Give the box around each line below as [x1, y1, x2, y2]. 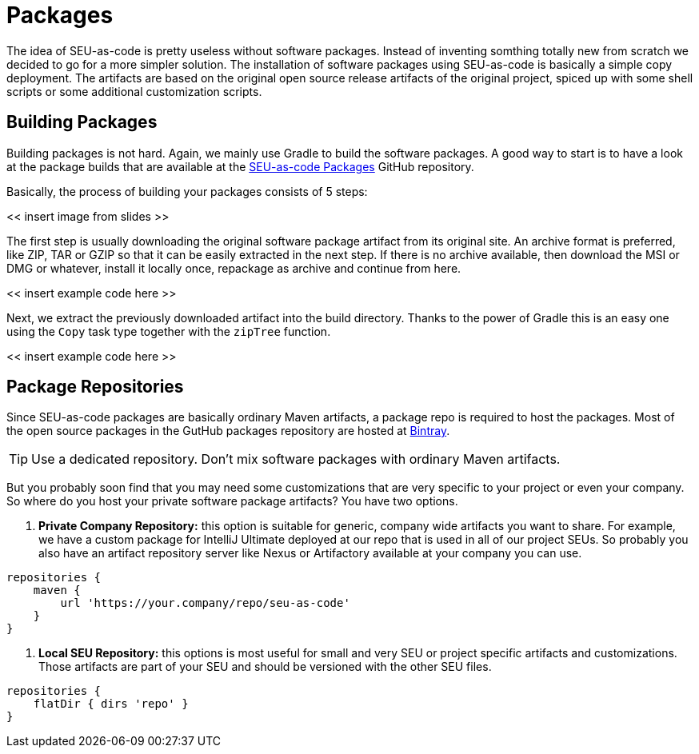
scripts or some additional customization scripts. [6, 84, 262, 98]
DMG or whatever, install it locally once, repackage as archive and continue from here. [6, 261, 461, 275]
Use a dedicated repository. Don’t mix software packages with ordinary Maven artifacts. [31, 451, 561, 468]
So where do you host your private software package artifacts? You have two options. [6, 494, 458, 509]
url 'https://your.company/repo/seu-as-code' [60, 596, 350, 610]
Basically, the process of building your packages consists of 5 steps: [6, 184, 368, 198]
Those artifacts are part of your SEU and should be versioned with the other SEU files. [38, 660, 492, 674]
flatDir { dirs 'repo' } [33, 697, 189, 711]
